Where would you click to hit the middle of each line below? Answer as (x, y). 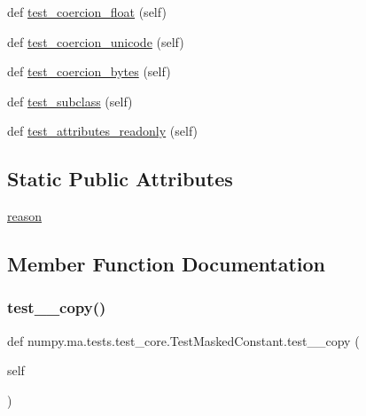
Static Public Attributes (120, 179)
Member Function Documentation (167, 264)
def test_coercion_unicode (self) (96, 41)
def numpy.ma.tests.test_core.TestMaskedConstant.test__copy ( (183, 340)
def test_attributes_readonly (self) (103, 131)
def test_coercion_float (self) (87, 12)
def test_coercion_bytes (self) (89, 71)
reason (25, 216)
